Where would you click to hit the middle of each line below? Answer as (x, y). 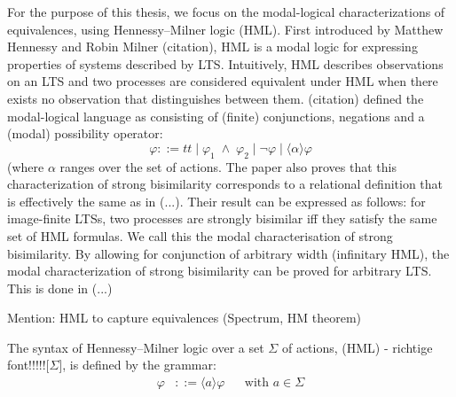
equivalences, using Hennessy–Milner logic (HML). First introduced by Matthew (225, 29)
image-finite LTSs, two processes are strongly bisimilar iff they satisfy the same (222, 218)
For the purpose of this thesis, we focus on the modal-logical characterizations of (226, 12)
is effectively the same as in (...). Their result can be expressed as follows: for (216, 201)
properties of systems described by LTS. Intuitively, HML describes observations (225, 63)
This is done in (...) (60, 288)
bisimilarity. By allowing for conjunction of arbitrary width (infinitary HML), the (228, 253)
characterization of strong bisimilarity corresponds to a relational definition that (225, 184)
